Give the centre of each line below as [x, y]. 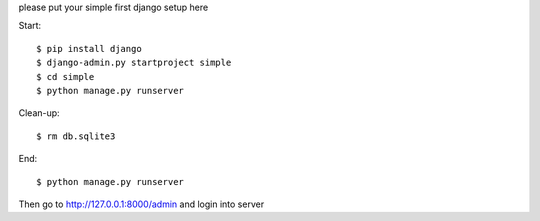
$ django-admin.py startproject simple [134, 63]
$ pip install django [89, 48]
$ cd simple [65, 76]
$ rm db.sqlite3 [76, 136]
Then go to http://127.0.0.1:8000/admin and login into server [141, 204]
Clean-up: [39, 113]
